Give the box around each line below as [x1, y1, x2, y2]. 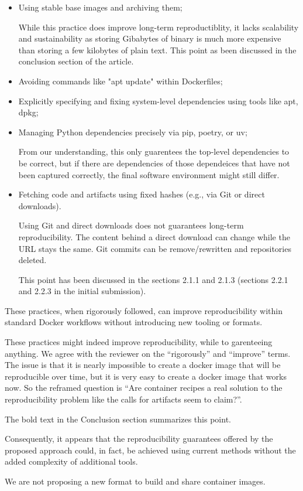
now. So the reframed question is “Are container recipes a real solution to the [5, 381, 283, 394]
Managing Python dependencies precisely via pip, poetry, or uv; [18, 125, 247, 138]
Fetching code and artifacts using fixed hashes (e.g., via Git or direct [18, 188, 265, 200]
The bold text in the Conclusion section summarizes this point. [5, 412, 231, 425]
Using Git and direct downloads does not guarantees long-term [18, 219, 244, 231]
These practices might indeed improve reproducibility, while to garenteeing [5, 336, 273, 348]
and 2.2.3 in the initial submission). [18, 285, 146, 297]
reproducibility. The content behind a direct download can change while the [18, 230, 290, 243]
